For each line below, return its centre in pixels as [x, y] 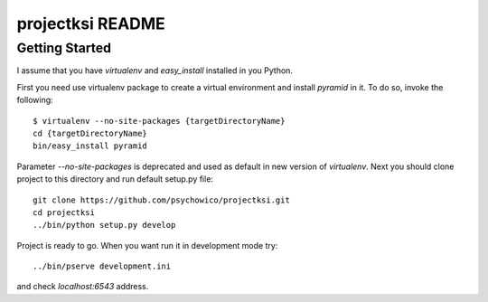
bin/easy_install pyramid [90, 146]
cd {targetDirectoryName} [90, 133]
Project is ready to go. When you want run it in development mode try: [147, 245]
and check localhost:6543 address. [83, 287]
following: [35, 100]
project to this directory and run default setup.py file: [115, 179]
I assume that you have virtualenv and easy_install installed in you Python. [155, 71]
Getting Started [64, 48]
